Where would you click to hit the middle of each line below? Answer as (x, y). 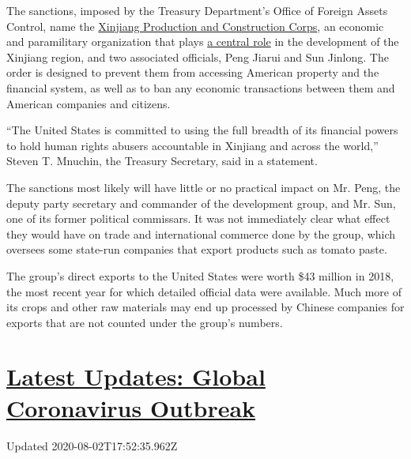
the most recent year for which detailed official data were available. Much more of (204, 291)
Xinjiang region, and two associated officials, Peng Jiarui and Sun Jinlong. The (198, 56)
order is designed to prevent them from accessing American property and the (193, 72)
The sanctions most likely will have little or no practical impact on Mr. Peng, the (204, 187)
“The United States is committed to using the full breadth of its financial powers (202, 130)
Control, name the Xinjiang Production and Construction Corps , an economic (195, 26)
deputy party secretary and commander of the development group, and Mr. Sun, (201, 203)
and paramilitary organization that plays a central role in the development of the (203, 41)
